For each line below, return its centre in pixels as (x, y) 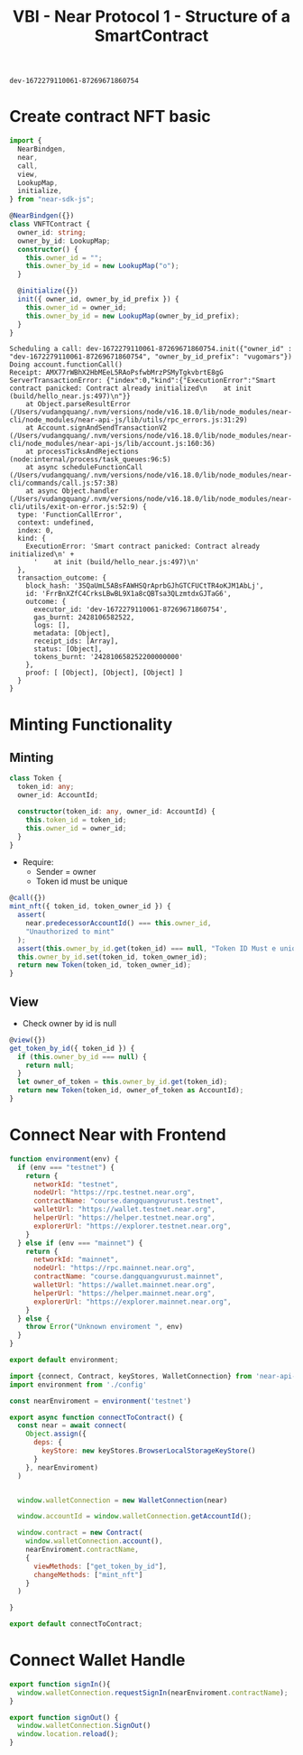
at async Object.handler (72, 491)
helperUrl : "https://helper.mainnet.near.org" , (124, 1293)
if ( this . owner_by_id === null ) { (82, 1057)
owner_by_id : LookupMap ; (64, 241)
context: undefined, (56, 523)
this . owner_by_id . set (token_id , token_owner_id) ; (112, 957)
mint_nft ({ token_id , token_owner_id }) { (90, 906)
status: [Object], (68, 649)
